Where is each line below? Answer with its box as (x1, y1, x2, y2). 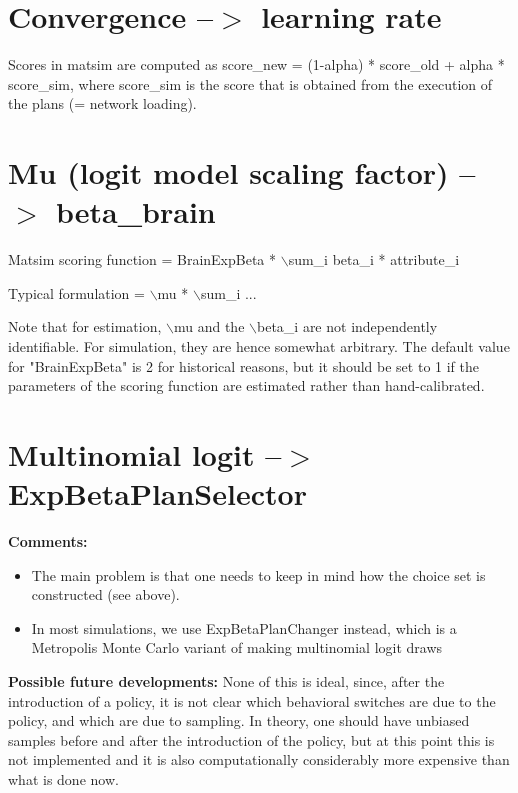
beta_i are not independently (256, 316, 438, 337)
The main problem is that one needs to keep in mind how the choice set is (31, 564, 486, 585)
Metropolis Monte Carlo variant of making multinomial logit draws (31, 637, 443, 658)
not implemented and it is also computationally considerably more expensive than (8, 749, 510, 770)
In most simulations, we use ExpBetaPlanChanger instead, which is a (31, 617, 457, 638)
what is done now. (8, 769, 119, 790)
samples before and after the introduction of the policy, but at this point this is (8, 729, 495, 750)
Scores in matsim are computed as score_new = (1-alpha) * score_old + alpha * (8, 54, 505, 75)
